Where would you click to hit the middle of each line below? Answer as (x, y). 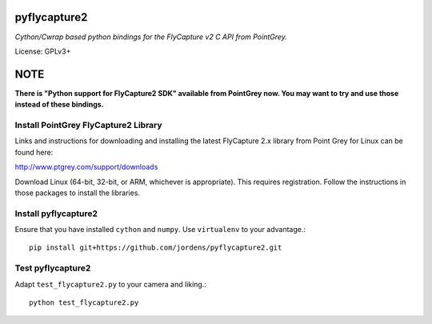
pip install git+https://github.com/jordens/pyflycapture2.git (156, 248)
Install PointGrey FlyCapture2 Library (89, 125)
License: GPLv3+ (43, 51)
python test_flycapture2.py (84, 302)
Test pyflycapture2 (53, 268)
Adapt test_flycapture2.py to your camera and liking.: (111, 284)
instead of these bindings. (59, 105)
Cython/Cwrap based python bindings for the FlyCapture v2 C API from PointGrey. (151, 37)
